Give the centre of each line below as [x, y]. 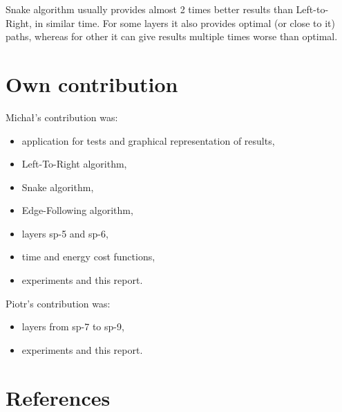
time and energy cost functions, [88, 257]
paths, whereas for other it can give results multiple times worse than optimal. [172, 36]
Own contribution [92, 83]
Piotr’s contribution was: [58, 303]
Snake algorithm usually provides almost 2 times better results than [149, 9]
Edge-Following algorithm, [77, 210]
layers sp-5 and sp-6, [65, 233]
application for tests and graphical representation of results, [148, 140]
